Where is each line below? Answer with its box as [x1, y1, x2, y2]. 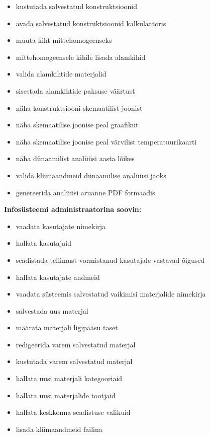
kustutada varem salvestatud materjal [16, 356, 133, 367]
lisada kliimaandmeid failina [16, 423, 102, 434]
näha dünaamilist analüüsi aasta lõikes [16, 153, 135, 164]
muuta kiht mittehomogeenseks [16, 35, 112, 45]
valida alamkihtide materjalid [16, 68, 107, 79]
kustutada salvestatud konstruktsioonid [16, 1, 137, 11]
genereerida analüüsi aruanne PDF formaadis [16, 187, 155, 197]
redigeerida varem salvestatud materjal [16, 339, 136, 349]
